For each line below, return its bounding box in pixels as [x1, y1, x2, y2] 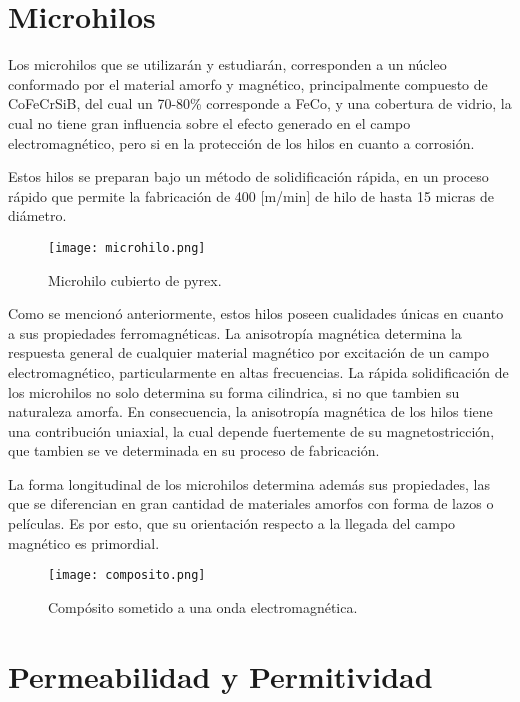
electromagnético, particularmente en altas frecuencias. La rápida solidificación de [8, 361, 509, 382]
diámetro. [8, 205, 67, 226]
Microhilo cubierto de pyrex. [48, 269, 222, 290]
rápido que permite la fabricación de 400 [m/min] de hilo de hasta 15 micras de [8, 185, 495, 206]
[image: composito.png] [48, 568, 206, 583]
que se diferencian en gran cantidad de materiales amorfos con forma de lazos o [8, 493, 494, 514]
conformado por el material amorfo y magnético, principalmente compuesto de [8, 73, 488, 94]
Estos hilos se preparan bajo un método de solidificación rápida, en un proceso [8, 166, 489, 187]
